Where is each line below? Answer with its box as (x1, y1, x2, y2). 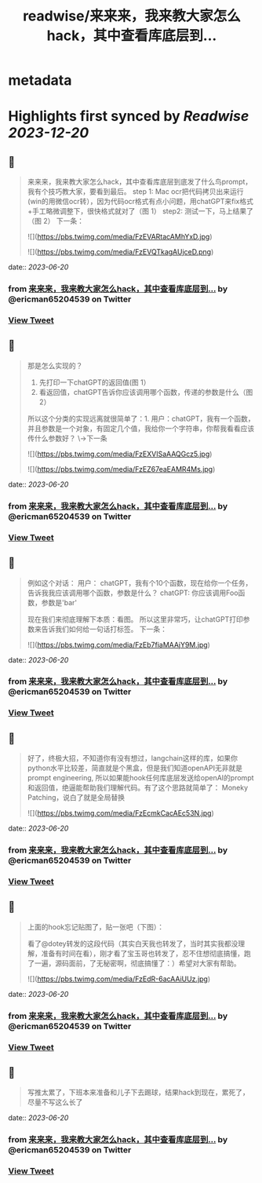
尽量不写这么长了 (27, 1097, 83, 1107)
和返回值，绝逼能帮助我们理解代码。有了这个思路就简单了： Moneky (27, 783, 249, 793)
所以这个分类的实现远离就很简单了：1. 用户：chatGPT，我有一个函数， (27, 414, 255, 423)
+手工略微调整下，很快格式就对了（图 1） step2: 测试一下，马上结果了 (27, 206, 253, 216)
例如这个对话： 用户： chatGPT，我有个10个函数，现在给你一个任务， (27, 578, 253, 587)
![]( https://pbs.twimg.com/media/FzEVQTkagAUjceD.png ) (27, 247, 214, 257)
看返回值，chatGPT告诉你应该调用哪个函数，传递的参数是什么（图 (38, 387, 253, 396)
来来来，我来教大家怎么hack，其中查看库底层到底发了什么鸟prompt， (27, 177, 253, 187)
